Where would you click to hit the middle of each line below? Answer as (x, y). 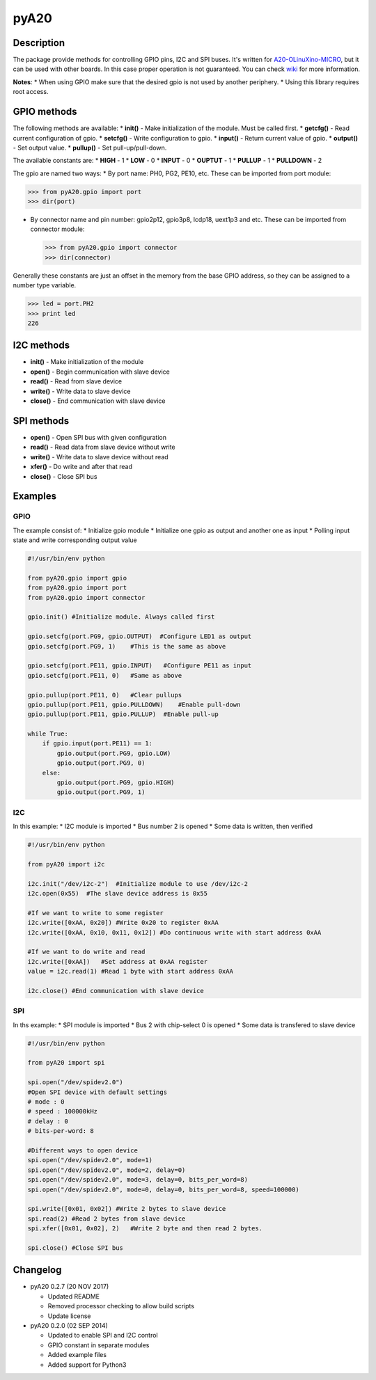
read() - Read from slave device (76, 381)
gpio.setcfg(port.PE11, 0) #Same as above (105, 675)
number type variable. (45, 285)
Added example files (77, 1355)
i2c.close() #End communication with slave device (116, 991)
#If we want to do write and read (86, 952)
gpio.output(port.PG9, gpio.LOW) (114, 753)
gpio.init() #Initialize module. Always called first (121, 617)
